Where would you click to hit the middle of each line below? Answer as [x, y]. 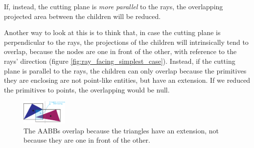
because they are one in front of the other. [87, 140]
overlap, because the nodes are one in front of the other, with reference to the [120, 51]
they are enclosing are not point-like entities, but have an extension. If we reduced [127, 80]
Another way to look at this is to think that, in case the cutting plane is [112, 32]
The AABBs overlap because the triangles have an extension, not [121, 130]
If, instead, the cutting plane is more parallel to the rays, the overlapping [114, 6]
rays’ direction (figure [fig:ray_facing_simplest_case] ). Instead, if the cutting [120, 61]
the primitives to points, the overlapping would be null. [87, 89]
